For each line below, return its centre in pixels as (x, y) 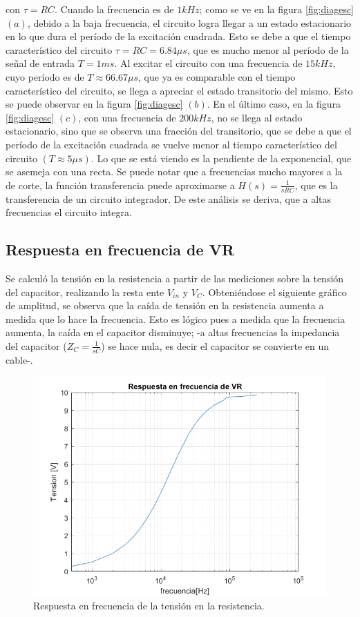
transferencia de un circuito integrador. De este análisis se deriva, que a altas (169, 198)
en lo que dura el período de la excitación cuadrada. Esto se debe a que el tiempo (178, 36)
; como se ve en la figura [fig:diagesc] (277, 9)
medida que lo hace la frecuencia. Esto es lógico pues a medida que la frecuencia (176, 319)
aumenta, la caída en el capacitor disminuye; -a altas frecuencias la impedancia (173, 332)
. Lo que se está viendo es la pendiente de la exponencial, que (221, 158)
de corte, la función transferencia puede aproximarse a (120, 185)
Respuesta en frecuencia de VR (120, 249)
